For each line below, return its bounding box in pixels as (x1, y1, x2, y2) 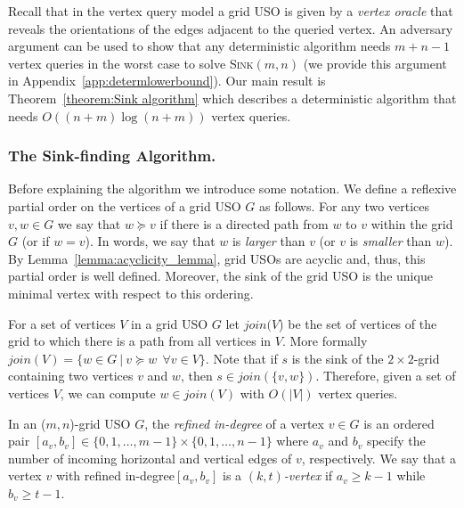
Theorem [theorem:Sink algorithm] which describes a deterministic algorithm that (8, 88, 457, 107)
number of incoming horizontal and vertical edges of (8, 448, 292, 467)
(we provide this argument (303, 53, 447, 72)
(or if (21, 232, 50, 250)
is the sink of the (291, 348, 384, 367)
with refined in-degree (55, 466, 175, 485)
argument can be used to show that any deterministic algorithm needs (8, 37, 391, 55)
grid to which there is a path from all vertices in (8, 332, 272, 350)
